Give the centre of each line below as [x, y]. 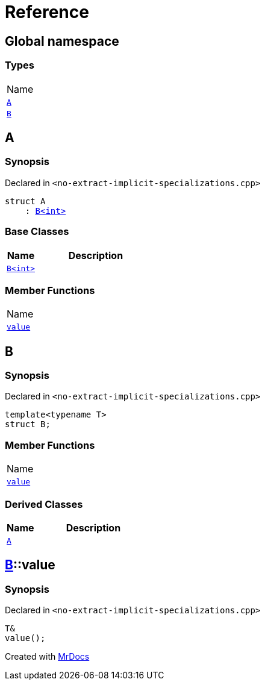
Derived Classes [44, 504]
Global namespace [62, 41]
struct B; [28, 424]
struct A [25, 201]
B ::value [30, 565]
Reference [47, 12]
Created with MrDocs [47, 657]
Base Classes [37, 232]
